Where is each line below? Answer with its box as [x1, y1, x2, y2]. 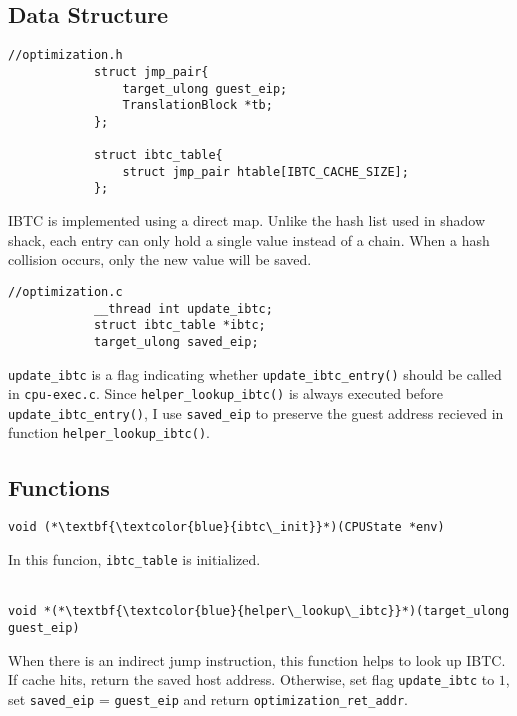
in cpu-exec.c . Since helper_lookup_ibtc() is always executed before [8, 383, 444, 404]
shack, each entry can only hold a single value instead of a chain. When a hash [8, 229, 490, 250]
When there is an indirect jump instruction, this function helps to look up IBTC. [8, 649, 506, 670]
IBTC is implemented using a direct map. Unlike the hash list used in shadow [8, 210, 486, 231]
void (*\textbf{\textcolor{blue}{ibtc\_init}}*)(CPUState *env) [8, 520, 445, 535]
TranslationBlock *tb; [122, 98, 273, 113]
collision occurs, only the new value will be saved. [8, 249, 312, 270]
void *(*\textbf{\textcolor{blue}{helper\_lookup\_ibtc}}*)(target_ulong [8, 604, 510, 619]
